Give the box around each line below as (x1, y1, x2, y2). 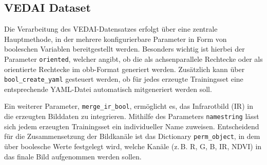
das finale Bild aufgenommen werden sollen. (4, 151, 142, 161)
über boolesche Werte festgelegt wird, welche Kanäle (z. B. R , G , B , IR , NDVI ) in (4, 141, 262, 152)
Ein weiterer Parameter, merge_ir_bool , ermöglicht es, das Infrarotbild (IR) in (4, 101, 253, 111)
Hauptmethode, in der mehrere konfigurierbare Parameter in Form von (4, 33, 227, 44)
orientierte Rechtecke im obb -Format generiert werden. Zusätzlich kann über (4, 63, 245, 74)
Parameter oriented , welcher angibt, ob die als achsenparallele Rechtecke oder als (4, 53, 263, 64)
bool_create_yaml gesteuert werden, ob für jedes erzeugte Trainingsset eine (4, 74, 243, 84)
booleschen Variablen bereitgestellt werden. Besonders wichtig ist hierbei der (4, 43, 245, 54)
